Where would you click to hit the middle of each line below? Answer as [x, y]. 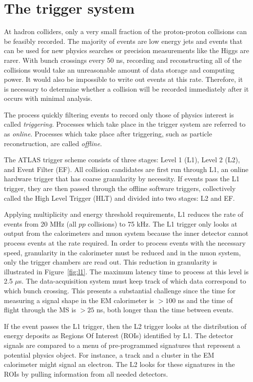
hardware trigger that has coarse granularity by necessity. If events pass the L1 [122, 179]
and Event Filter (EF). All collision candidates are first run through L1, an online [126, 169]
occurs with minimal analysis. [48, 98]
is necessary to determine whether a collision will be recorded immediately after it [126, 88]
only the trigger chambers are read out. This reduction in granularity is [111, 262]
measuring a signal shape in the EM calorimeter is [79, 300]
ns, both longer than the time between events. [165, 310]
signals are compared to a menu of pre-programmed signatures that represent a [122, 345]
